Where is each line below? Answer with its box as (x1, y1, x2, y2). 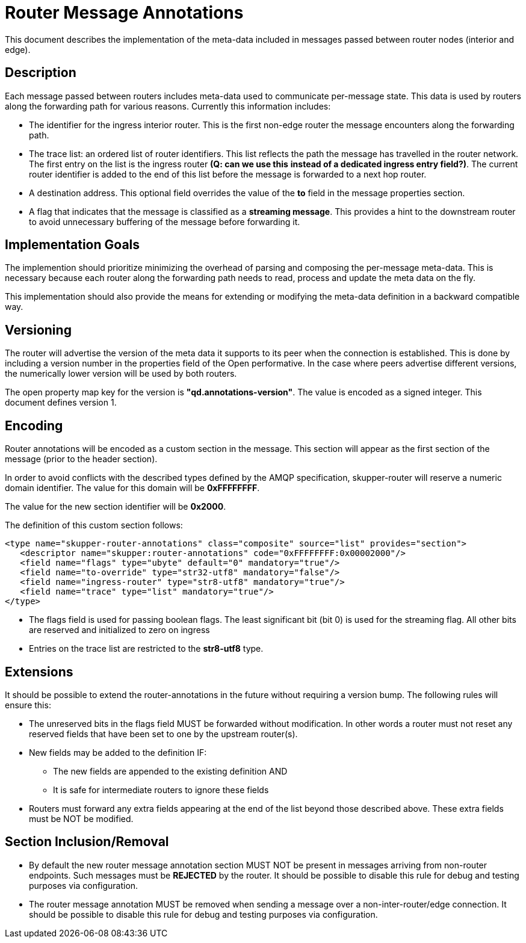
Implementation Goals (5, 237, 140, 253)
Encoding (5, 418, 63, 433)
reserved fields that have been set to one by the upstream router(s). (29, 728, 298, 739)
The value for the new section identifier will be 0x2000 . (5, 501, 226, 512)
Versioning (5, 322, 72, 338)
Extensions (5, 664, 73, 679)
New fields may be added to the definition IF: (29, 747, 207, 758)
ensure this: (5, 699, 51, 710)
